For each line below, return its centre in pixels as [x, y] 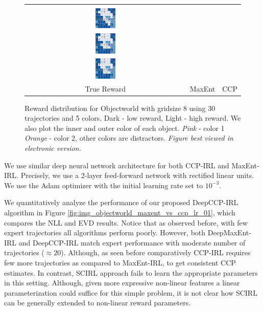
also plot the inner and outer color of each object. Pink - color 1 [125, 128]
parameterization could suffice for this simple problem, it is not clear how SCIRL [131, 292]
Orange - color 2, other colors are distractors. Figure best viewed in [129, 138]
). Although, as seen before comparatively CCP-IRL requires [156, 252]
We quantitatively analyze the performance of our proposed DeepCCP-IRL [121, 202]
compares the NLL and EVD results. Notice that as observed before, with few [126, 222]
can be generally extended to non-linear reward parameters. [98, 303]
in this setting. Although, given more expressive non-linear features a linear [122, 283]
